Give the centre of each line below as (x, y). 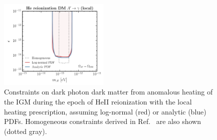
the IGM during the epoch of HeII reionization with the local (98, 101)
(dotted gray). (26, 131)
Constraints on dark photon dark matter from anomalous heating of (109, 92)
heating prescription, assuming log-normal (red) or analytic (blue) (105, 111)
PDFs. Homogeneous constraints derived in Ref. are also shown (102, 121)
